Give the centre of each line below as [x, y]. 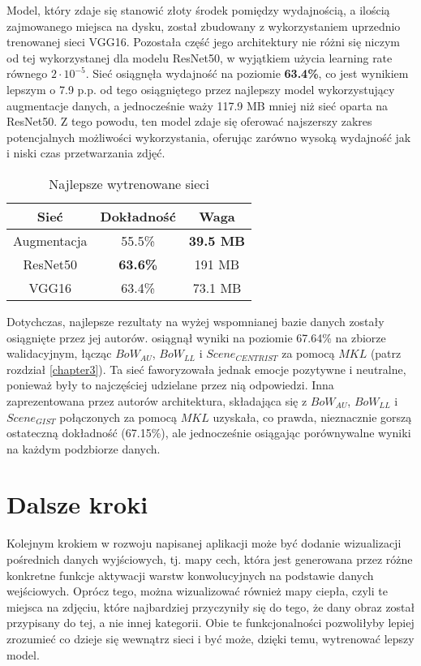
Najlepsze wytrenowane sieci [129, 183]
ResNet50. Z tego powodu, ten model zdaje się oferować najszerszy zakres [189, 121]
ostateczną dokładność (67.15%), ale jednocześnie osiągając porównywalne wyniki [209, 433]
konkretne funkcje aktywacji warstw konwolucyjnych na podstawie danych [190, 575]
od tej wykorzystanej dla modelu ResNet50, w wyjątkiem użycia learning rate [200, 57]
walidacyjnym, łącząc [59, 353]
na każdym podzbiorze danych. [84, 448]
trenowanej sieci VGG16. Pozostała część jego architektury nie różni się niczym [203, 42]
